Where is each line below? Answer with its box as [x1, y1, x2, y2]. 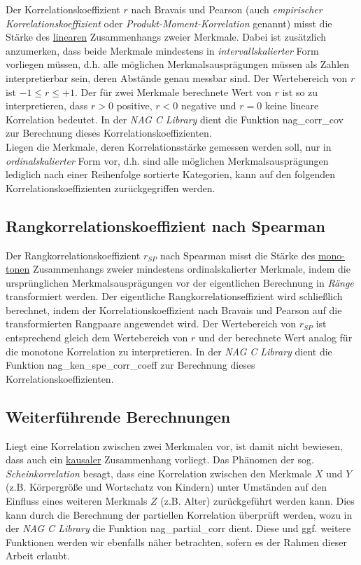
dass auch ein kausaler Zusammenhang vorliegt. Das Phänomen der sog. [6, 452, 314, 467]
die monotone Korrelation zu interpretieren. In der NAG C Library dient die [6, 343, 332, 358]
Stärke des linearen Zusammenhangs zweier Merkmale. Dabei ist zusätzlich [6, 29, 327, 44]
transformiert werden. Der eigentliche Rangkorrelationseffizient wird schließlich [6, 289, 343, 304]
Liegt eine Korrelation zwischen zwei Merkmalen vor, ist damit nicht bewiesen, [6, 438, 343, 453]
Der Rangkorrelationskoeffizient [6, 247, 141, 262]
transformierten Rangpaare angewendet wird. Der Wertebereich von [6, 316, 296, 331]
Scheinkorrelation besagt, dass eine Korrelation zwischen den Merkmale [6, 465, 312, 480]
